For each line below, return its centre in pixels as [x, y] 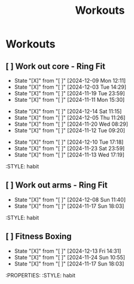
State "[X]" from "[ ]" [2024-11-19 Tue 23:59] [69, 93]
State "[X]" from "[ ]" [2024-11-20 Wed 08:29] [71, 124]
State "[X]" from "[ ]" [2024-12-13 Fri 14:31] [68, 251]
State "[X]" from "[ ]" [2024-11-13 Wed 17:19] [69, 155]
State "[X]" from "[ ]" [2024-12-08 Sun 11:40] [70, 200]
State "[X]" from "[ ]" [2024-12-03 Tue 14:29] [70, 87]
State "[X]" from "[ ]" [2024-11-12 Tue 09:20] [70, 130]
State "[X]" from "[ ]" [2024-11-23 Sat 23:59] [69, 148]
